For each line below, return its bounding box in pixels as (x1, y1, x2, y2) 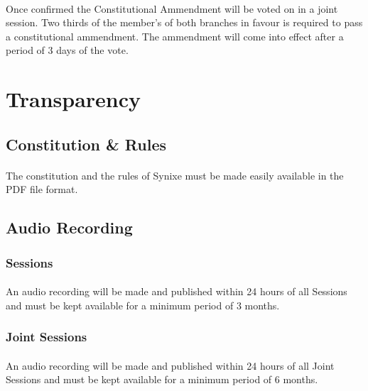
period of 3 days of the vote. (6, 43, 129, 57)
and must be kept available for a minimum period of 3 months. (6, 297, 280, 312)
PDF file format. (6, 182, 78, 197)
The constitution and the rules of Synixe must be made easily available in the (6, 167, 344, 182)
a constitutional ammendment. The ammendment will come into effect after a (6, 28, 344, 43)
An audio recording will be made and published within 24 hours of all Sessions (6, 284, 347, 299)
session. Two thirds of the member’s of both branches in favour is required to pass (6, 15, 363, 30)
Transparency (6, 84, 141, 114)
